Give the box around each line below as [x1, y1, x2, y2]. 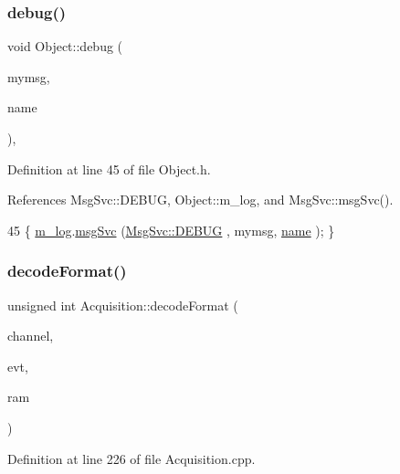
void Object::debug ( [7, 37, 123, 56]
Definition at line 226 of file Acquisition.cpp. [7, 448, 256, 468]
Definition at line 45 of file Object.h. [7, 159, 211, 178]
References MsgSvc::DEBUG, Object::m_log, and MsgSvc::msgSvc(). [7, 190, 394, 209]
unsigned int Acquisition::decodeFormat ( [7, 295, 238, 314]
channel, [7, 326, 54, 345]
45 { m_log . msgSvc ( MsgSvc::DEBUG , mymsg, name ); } [7, 220, 335, 239]
